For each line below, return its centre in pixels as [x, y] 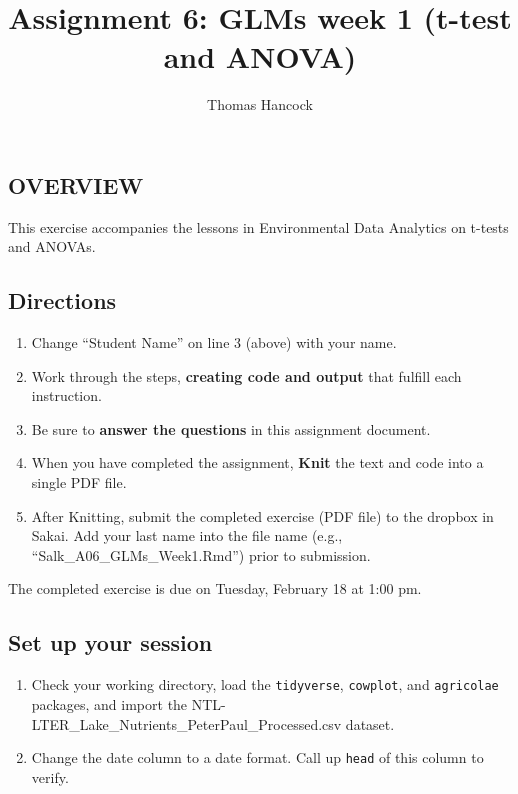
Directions [62, 300]
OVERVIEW [76, 184]
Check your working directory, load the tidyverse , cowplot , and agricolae [265, 684]
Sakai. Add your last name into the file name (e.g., [187, 535]
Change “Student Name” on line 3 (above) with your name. [214, 342]
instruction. [66, 395]
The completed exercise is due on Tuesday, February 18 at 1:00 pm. [215, 588]
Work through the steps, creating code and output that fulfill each [246, 375]
